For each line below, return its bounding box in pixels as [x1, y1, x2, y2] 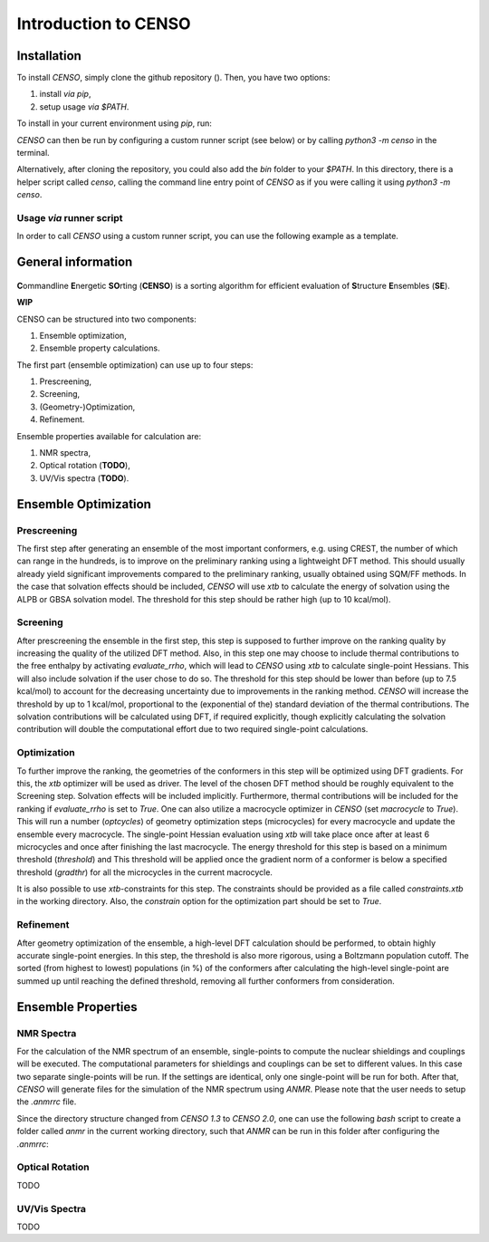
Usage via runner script [16, 211, 123, 224]
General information [16, 255, 133, 270]
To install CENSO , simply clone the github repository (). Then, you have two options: [16, 72, 331, 83]
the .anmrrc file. [16, 1096, 77, 1107]
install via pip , [39, 89, 91, 100]
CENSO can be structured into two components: [16, 313, 197, 324]
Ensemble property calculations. [39, 342, 160, 353]
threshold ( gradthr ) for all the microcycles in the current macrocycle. [16, 866, 273, 878]
